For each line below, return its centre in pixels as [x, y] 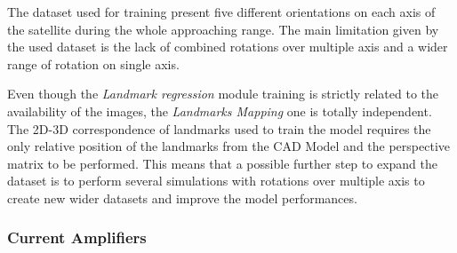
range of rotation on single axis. [93, 63]
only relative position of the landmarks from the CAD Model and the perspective [228, 146]
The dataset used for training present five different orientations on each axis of [221, 12]
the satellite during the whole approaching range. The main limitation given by [223, 29]
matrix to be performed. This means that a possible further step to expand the [222, 163]
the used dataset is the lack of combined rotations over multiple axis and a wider [228, 47]
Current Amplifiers [77, 237]
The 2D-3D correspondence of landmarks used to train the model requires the [219, 128]
